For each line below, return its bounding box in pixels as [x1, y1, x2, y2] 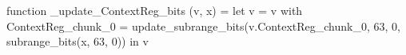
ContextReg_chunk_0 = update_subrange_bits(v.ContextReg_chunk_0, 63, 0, [6, 17, 400, 34]
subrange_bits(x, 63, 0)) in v [6, 33, 149, 49]
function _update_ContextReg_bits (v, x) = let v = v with [6, 2, 303, 18]
